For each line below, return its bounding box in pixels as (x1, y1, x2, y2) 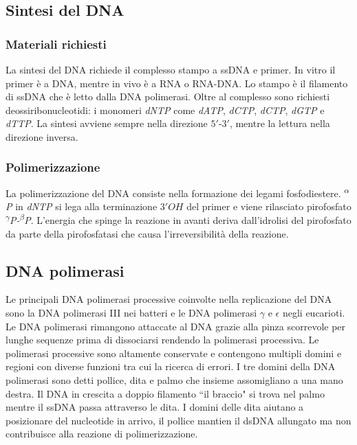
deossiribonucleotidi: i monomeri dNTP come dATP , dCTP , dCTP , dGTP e (6, 102, 325, 117)
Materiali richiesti (6, 35, 107, 52)
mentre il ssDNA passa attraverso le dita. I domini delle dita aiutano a (6, 400, 304, 414)
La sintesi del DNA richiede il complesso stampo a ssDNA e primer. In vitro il (6, 62, 336, 76)
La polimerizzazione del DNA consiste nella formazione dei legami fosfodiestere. (6, 185, 341, 200)
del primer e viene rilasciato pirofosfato (186, 199, 351, 214)
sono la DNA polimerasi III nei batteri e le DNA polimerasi (6, 305, 257, 319)
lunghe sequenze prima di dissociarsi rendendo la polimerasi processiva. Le (6, 332, 319, 347)
